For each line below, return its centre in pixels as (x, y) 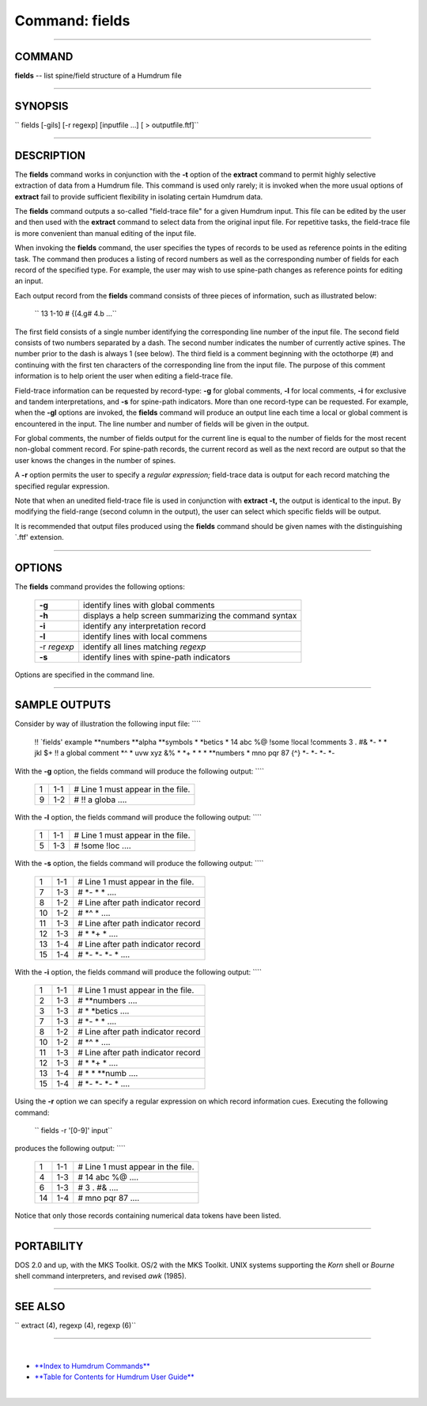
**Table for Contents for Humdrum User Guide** (115, 1377)
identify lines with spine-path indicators (157, 657)
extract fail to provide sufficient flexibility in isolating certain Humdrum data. (139, 196)
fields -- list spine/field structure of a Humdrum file (98, 76)
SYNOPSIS (42, 106)
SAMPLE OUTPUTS (63, 705)
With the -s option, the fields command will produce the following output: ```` (139, 864)
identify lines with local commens (145, 636)
